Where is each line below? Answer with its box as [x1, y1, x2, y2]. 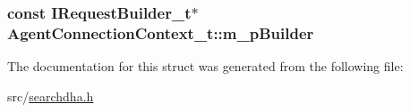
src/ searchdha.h [7, 86, 94, 105]
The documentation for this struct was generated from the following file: [7, 57, 404, 76]
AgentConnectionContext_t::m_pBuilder [7, 21, 314, 44]
